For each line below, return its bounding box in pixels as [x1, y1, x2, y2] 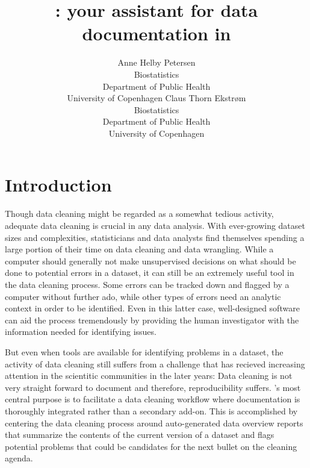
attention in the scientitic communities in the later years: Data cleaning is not [5, 369, 293, 382]
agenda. [5, 452, 33, 464]
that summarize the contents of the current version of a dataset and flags [5, 428, 274, 441]
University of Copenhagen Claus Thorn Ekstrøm [67, 92, 246, 104]
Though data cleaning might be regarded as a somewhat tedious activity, [5, 207, 274, 220]
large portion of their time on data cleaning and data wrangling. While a [5, 243, 274, 255]
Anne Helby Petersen [117, 56, 196, 69]
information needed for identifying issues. [5, 325, 157, 338]
